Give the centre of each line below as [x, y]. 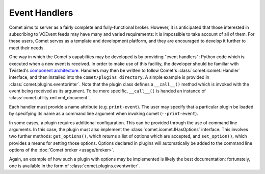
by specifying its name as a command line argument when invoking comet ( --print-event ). [104, 114]
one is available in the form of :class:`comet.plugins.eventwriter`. [74, 166]
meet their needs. [27, 48]
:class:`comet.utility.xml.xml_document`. [50, 98]
